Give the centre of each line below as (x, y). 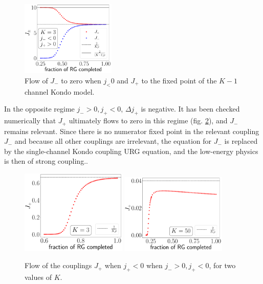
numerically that (30, 121)
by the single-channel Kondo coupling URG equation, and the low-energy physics (131, 151)
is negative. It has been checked (190, 109)
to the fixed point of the (179, 80)
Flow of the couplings (58, 265)
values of (38, 277)
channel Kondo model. (60, 91)
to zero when (81, 80)
